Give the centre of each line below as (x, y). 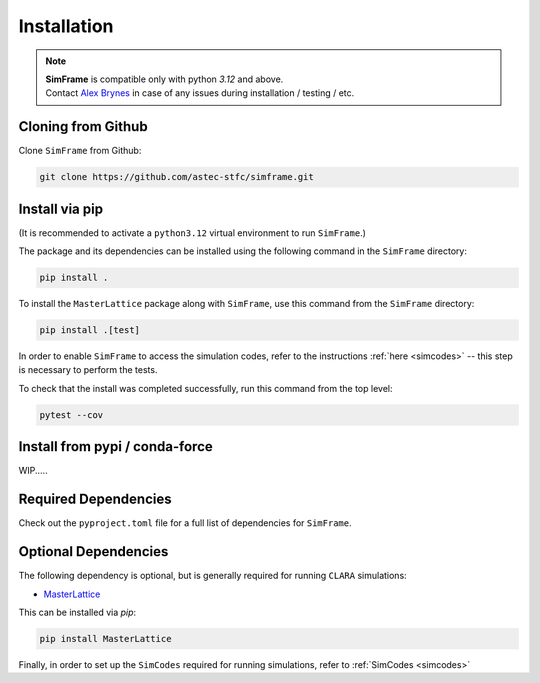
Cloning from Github (83, 126)
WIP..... (33, 471)
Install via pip (61, 208)
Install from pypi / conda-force (116, 446)
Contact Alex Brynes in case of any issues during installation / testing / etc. (200, 93)
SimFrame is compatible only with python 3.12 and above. (164, 79)
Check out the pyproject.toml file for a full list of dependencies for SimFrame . (185, 523)
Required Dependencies (95, 499)
